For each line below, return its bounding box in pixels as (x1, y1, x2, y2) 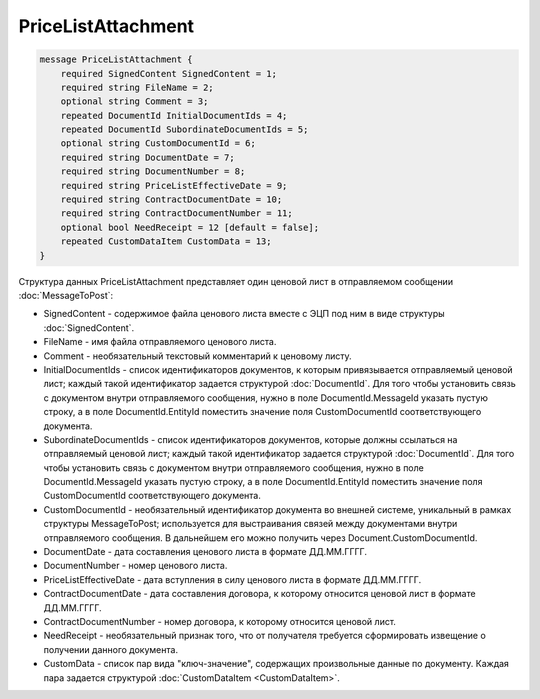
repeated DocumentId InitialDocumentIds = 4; (60, 110, 288, 121)
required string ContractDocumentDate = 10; (60, 194, 283, 205)
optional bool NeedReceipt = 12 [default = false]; (60, 221, 320, 233)
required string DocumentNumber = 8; (60, 166, 246, 177)
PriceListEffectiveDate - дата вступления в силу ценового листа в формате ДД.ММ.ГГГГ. (43, 573, 422, 585)
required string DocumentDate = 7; (60, 151, 235, 163)
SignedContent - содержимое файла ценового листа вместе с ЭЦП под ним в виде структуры (43, 308, 445, 320)
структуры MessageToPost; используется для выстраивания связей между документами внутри (43, 518, 458, 530)
